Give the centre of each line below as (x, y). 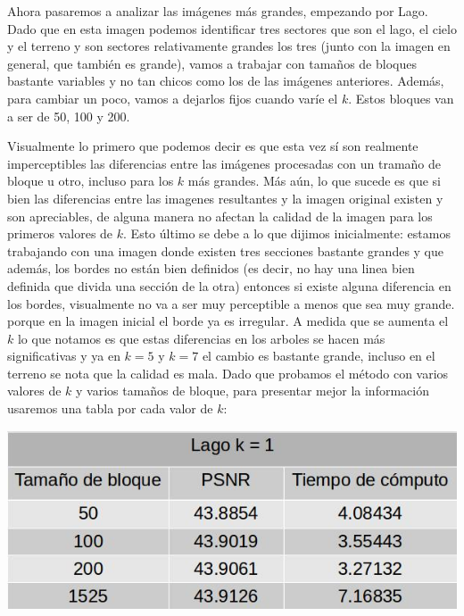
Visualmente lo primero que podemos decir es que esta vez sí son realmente (213, 146)
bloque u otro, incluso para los (91, 181)
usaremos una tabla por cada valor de (110, 408)
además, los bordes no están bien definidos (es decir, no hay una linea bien (211, 268)
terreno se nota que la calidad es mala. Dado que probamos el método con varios (228, 373)
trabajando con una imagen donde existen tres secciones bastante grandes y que (226, 250)
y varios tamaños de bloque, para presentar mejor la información (253, 391)
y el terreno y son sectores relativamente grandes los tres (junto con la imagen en (229, 46)
